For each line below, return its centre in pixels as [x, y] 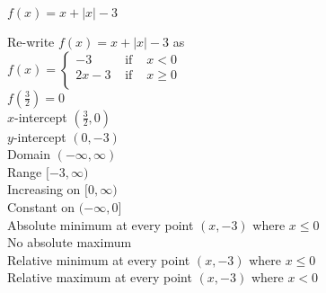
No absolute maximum [70, 242]
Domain [29, 154]
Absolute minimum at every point [101, 224]
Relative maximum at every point [100, 277]
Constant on [41, 206]
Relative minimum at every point [99, 259]
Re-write [31, 41]
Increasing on [44, 189]
